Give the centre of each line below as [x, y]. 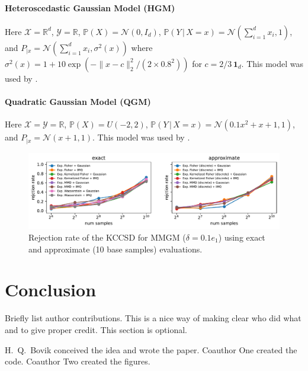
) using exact [242, 237]
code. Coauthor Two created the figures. [78, 361]
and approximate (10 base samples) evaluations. [115, 249]
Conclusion [51, 290]
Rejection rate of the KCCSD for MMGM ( [107, 237]
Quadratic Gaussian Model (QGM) [78, 101]
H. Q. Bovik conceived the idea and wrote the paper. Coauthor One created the [151, 349]
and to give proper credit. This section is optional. [96, 329]
